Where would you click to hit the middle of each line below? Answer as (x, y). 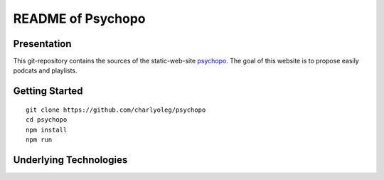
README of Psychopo (79, 18)
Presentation (42, 44)
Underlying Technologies (70, 160)
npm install (47, 129)
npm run (39, 140)
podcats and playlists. (45, 70)
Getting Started (48, 91)
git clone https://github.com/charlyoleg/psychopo (116, 110)
